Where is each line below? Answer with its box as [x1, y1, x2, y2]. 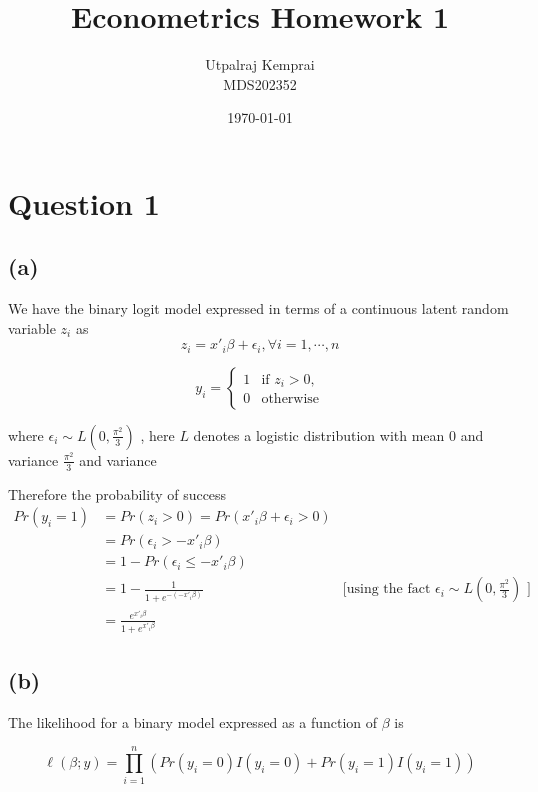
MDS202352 [223, 73, 297, 94]
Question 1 [8, 182, 160, 223]
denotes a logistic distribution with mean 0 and [193, 424, 484, 445]
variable [8, 317, 56, 338]
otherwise [261, 392, 320, 407]
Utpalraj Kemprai [205, 54, 315, 75]
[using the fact [342, 582, 431, 597]
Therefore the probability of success [8, 483, 227, 504]
